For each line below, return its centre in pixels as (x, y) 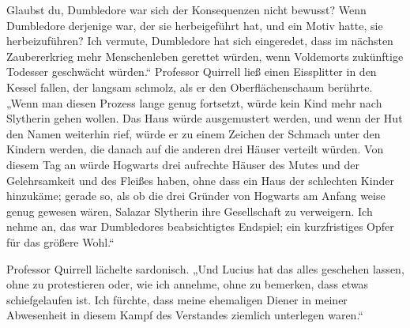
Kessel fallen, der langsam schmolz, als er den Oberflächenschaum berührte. (190, 87)
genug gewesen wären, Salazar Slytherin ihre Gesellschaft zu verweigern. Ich (190, 211)
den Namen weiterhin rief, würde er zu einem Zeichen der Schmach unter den (194, 133)
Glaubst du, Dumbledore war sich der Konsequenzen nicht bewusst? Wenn (186, 9)
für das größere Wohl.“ (60, 241)
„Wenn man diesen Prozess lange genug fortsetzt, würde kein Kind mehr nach (194, 102)
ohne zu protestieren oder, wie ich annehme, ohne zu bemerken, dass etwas (188, 284)
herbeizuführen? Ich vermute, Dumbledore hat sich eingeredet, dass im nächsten (200, 41)
